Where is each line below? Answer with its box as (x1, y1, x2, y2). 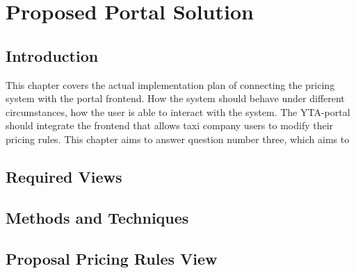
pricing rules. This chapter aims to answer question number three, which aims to (6, 131, 350, 146)
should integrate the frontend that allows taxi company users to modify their (6, 118, 334, 133)
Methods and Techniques (6, 206, 189, 228)
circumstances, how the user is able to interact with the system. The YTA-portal (6, 104, 350, 119)
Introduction (6, 44, 99, 66)
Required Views (6, 165, 122, 187)
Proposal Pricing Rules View (6, 247, 218, 269)
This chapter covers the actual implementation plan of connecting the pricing (6, 77, 335, 92)
